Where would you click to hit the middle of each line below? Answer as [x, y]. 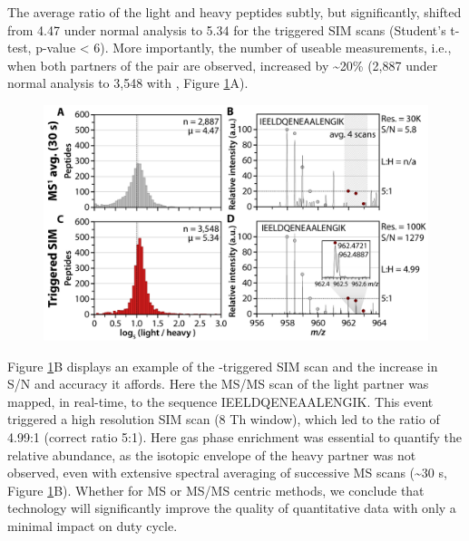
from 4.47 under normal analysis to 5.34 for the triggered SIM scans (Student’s [227, 29]
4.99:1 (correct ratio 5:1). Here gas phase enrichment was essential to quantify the [235, 436]
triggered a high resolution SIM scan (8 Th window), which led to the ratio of [224, 419]
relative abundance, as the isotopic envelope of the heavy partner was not [212, 454]
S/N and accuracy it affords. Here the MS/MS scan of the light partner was [218, 384]
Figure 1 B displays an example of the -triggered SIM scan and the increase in [223, 366]
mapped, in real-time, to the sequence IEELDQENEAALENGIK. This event [220, 401]
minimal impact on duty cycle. [93, 525]
